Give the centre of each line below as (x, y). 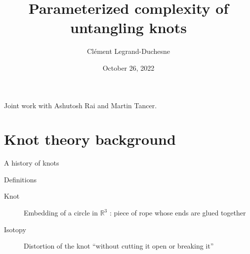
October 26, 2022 (128, 67)
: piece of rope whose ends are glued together (178, 212)
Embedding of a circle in (61, 212)
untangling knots (128, 27)
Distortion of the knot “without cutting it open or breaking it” (119, 246)
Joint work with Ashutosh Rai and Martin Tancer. (81, 105)
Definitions (21, 179)
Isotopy (15, 229)
